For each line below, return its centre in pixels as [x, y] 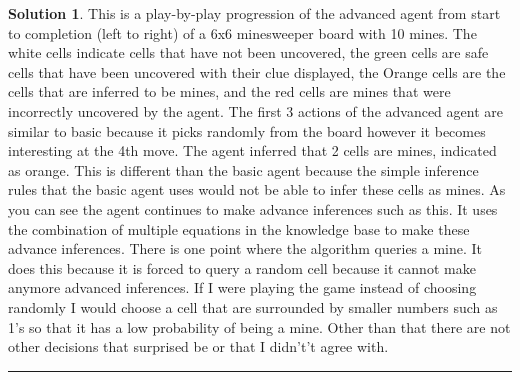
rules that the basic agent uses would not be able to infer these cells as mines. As [257, 189]
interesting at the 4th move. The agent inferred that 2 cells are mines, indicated [252, 150]
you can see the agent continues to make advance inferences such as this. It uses [253, 208]
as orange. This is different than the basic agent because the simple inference [243, 169]
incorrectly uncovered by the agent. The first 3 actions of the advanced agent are [255, 110]
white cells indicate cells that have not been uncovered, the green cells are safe [248, 52]
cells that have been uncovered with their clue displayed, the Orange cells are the [257, 71]
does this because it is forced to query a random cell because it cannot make [242, 267]
